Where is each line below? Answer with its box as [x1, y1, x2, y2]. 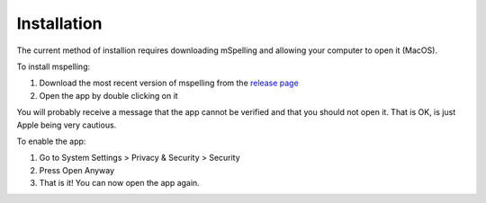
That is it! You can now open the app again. [39, 178, 200, 189]
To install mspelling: [16, 61, 91, 72]
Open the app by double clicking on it [39, 90, 179, 101]
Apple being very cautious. [16, 119, 117, 130]
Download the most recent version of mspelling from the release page [39, 77, 299, 89]
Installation [16, 13, 103, 33]
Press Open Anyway [39, 164, 115, 175]
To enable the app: [16, 136, 86, 146]
